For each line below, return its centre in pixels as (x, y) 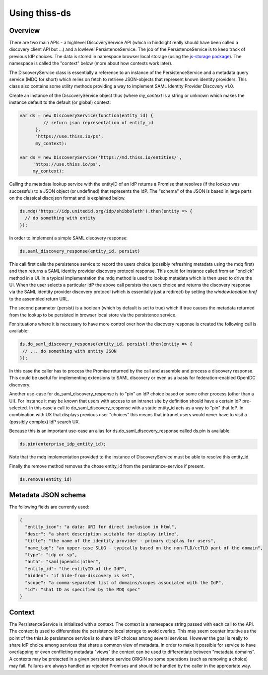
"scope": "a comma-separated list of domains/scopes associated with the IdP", (125, 583)
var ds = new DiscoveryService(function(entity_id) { (86, 116)
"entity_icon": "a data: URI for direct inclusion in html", (101, 527)
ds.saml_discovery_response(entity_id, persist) (80, 251)
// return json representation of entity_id (98, 122)
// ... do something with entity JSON (69, 351)
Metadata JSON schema (48, 495)
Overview (25, 31)
